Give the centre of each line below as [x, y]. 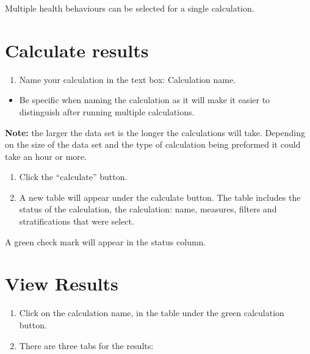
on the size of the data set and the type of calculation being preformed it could [153, 144]
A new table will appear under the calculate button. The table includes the [160, 197]
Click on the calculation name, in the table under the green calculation [152, 313]
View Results [62, 284]
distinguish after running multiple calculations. [107, 111]
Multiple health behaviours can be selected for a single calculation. [130, 8]
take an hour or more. [46, 156]
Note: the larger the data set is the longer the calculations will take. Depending [155, 132]
